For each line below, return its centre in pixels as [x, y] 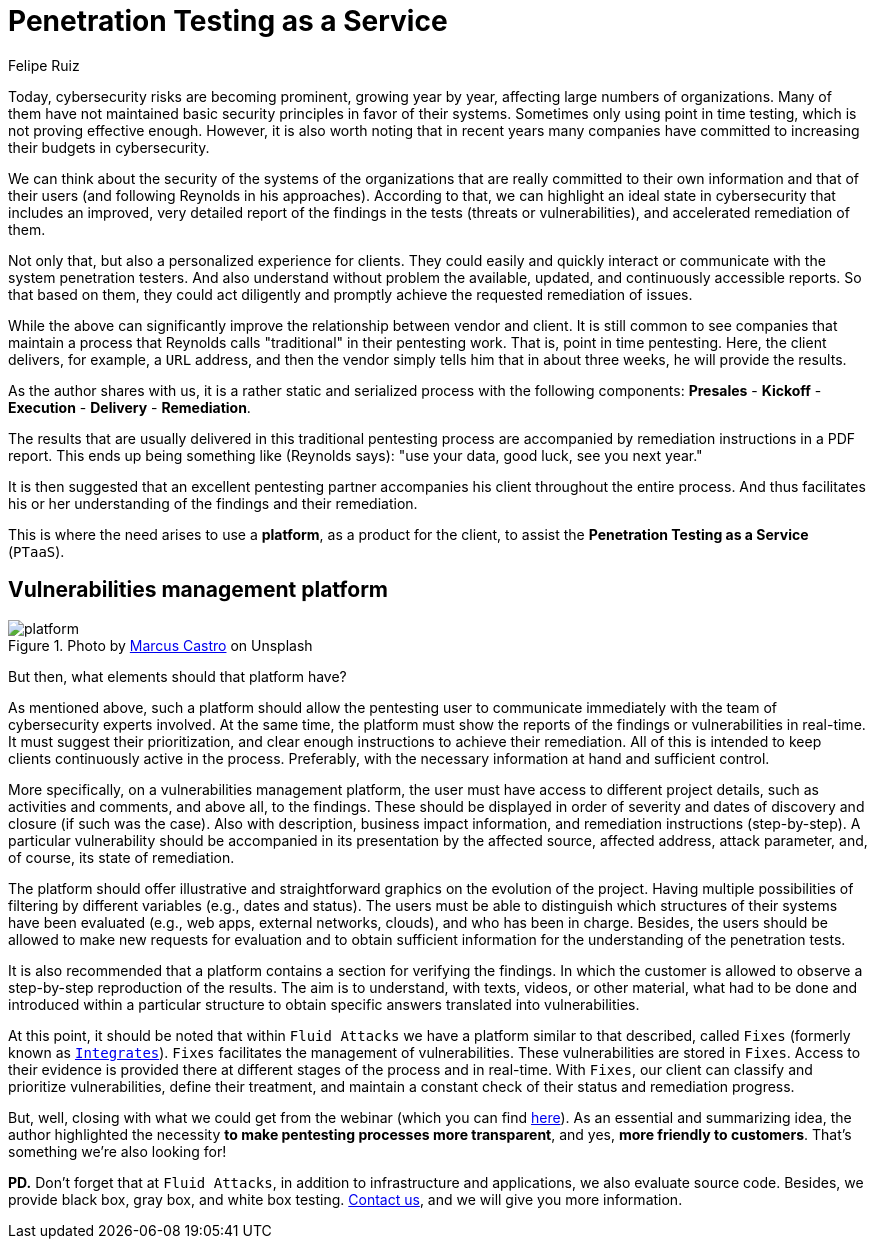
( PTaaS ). [36, 551]
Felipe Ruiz [44, 65]
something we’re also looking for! [117, 1151]
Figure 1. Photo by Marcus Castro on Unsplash [160, 645]
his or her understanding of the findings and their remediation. [213, 503]
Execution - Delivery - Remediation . [129, 407]
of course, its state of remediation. [121, 857]
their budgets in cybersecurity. [109, 147]
